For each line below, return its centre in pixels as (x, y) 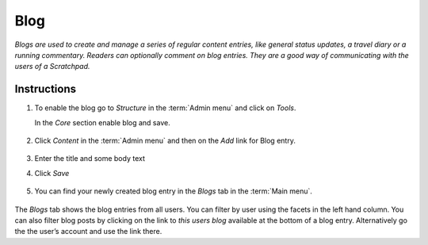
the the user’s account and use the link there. (88, 232)
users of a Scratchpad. (52, 67)
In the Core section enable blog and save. (102, 122)
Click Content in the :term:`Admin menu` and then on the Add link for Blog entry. (165, 141)
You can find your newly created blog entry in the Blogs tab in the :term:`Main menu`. (174, 191)
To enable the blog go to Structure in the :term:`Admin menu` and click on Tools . (165, 108)
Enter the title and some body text (90, 159)
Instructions (46, 89)
